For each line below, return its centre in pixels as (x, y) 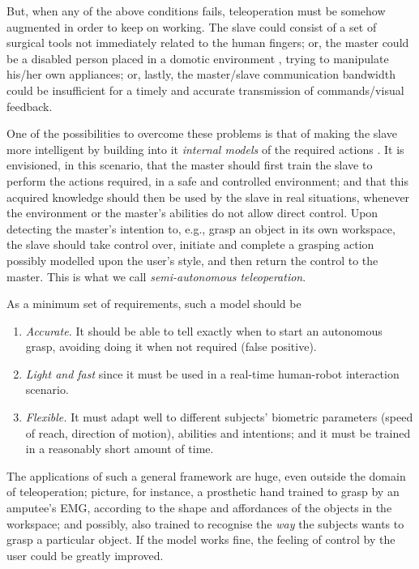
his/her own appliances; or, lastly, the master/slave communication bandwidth (201, 74)
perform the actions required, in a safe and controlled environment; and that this (207, 180)
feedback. (30, 106)
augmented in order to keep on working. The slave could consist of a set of (192, 26)
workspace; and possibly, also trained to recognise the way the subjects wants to (205, 523)
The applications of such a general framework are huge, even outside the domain (206, 475)
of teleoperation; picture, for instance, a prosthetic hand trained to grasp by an (203, 492)
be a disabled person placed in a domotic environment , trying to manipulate (198, 58)
